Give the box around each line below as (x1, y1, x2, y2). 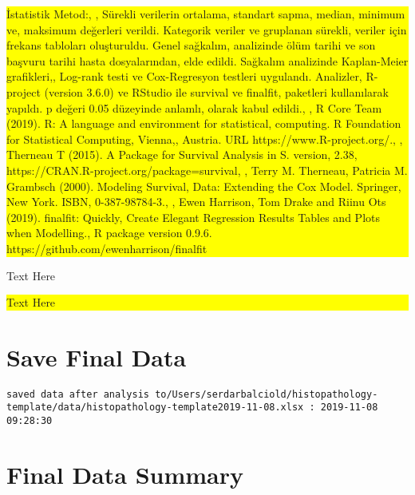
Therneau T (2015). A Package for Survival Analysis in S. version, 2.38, (6, 146, 358, 163)
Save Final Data (6, 340, 187, 373)
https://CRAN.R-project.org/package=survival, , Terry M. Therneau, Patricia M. (6, 161, 408, 178)
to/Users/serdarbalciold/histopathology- (155, 388, 378, 400)
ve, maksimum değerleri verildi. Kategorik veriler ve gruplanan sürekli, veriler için (6, 21, 407, 38)
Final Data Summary (6, 457, 243, 490)
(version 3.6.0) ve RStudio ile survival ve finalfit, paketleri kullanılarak (44, 83, 389, 100)
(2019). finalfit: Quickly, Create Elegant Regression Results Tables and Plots (6, 208, 380, 225)
